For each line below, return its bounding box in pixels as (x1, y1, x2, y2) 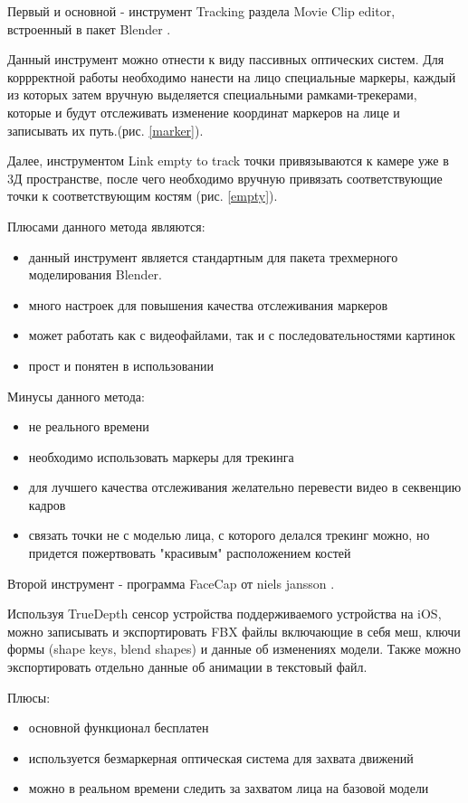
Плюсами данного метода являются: (7, 216, 205, 235)
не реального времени (28, 417, 149, 436)
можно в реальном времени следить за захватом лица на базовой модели (28, 779, 429, 798)
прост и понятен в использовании (28, 355, 214, 374)
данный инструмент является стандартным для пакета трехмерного (28, 247, 398, 266)
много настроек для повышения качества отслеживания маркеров (28, 295, 388, 314)
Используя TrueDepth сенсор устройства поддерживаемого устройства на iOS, (7, 604, 442, 623)
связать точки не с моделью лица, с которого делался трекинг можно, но (28, 525, 430, 544)
